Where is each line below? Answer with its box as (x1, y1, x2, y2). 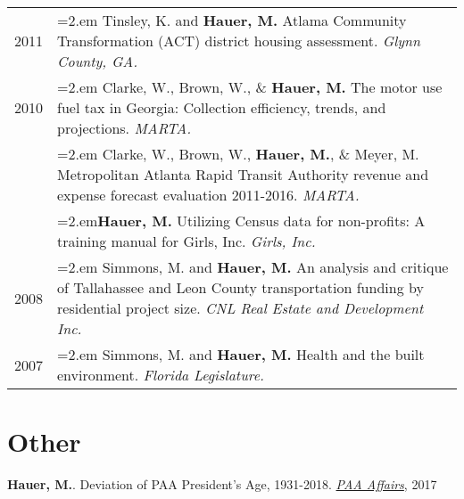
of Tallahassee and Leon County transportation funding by (57, 277, 424, 298)
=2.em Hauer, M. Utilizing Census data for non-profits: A (57, 210, 426, 231)
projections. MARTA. (57, 118, 192, 138)
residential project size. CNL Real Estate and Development (57, 298, 424, 318)
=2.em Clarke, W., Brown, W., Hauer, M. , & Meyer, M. (57, 143, 419, 164)
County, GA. (57, 51, 138, 71)
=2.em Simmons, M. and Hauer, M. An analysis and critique (57, 257, 449, 277)
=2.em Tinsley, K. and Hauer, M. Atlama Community (57, 10, 407, 30)
